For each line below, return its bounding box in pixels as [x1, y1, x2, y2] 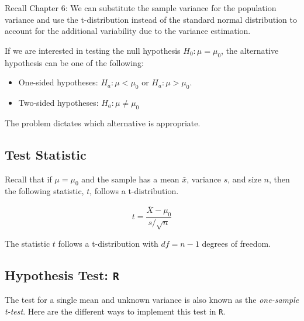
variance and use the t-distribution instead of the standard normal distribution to [5, 13, 297, 25]
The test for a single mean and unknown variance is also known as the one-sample [5, 294, 299, 306]
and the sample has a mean [81, 172, 179, 185]
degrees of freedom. [202, 237, 271, 249]
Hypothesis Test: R [5, 265, 119, 284]
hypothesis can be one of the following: [5, 56, 144, 68]
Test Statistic [5, 145, 87, 163]
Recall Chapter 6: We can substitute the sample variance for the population [5, 2, 277, 13]
